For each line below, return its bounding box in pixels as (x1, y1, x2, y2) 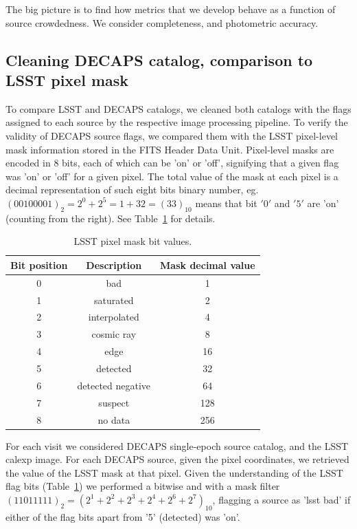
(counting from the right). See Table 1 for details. (5, 210, 216, 225)
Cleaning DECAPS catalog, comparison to (5, 49, 313, 70)
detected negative (77, 378, 151, 392)
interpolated (88, 310, 139, 324)
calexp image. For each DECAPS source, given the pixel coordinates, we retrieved (5, 452, 349, 466)
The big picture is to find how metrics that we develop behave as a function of (5, 2, 336, 16)
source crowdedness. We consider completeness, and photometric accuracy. (5, 15, 319, 30)
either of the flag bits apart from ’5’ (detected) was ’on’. (5, 509, 240, 523)
